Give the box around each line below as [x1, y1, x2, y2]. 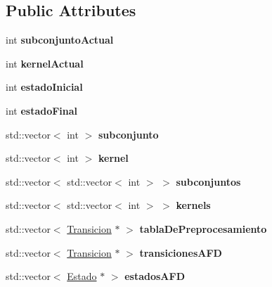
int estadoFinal [6, 103, 78, 117]
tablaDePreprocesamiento [139, 221, 267, 236]
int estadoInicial [6, 79, 83, 94]
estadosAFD [124, 269, 186, 283]
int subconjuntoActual [6, 32, 114, 47]
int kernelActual [6, 56, 84, 70]
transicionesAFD [139, 245, 222, 260]
